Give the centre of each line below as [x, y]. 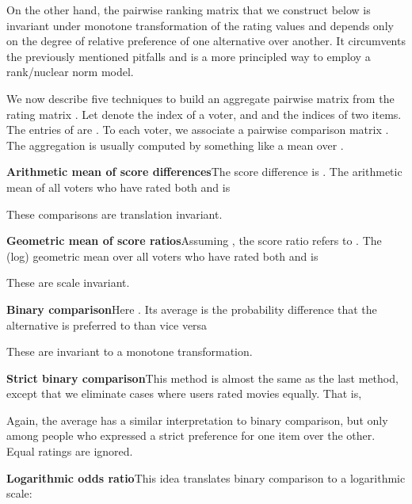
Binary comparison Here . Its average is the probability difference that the [192, 309]
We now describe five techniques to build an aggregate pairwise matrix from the [200, 98]
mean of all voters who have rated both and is [118, 187]
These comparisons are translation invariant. [114, 214]
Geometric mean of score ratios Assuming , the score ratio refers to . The [194, 241]
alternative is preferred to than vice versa [107, 325]
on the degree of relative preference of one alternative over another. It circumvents [206, 41]
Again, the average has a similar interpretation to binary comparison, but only [197, 420]
